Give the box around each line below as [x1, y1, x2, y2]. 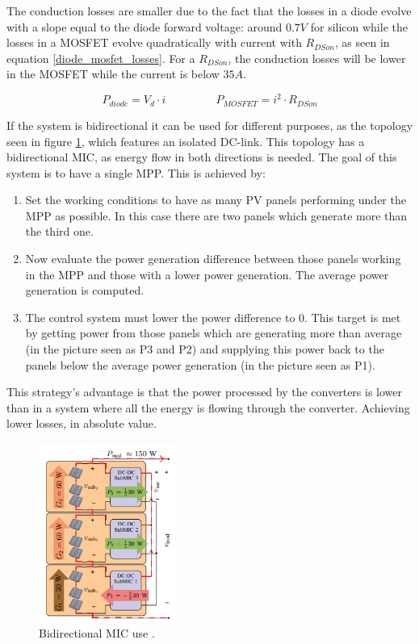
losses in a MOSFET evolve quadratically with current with [6, 34, 302, 51]
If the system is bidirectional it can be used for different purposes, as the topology [6, 116, 413, 133]
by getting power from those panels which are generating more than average [25, 324, 402, 341]
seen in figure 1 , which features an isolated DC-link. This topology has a [6, 132, 365, 149]
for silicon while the [310, 18, 408, 35]
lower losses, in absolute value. [6, 415, 157, 432]
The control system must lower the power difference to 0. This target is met [25, 308, 401, 325]
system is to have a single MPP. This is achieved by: [6, 164, 266, 181]
